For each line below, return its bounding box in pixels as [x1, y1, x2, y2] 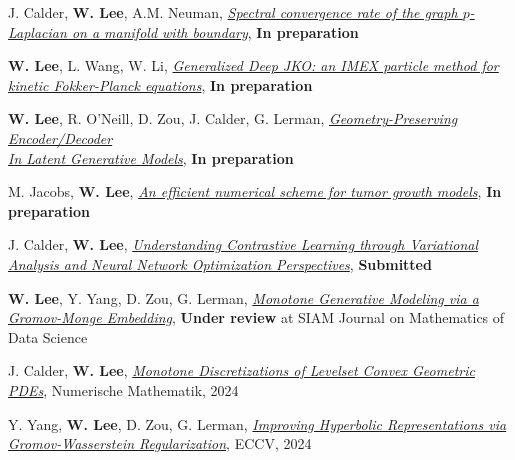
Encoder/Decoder [8, 127, 113, 148]
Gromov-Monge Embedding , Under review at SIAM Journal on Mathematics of [8, 307, 505, 328]
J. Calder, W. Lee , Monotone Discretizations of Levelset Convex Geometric [8, 360, 475, 381]
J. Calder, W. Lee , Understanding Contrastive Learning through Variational [8, 234, 478, 255]
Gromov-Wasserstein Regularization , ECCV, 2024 [8, 433, 312, 454]
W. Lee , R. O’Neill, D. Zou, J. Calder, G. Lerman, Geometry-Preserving [8, 108, 458, 129]
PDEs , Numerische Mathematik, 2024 [8, 379, 239, 400]
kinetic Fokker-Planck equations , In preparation [8, 74, 313, 95]
